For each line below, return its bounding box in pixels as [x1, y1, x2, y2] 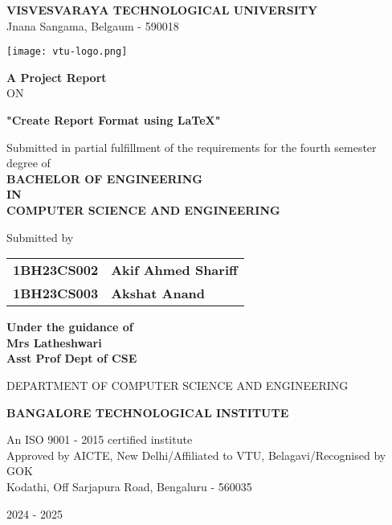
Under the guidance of [6, 318, 133, 335]
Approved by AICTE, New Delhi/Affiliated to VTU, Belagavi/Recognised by [6, 446, 386, 463]
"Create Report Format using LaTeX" [6, 112, 221, 129]
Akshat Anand [111, 284, 206, 303]
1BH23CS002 [13, 260, 99, 280]
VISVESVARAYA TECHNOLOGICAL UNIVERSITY [6, 2, 318, 18]
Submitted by [6, 228, 74, 245]
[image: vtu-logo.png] [6, 46, 128, 58]
